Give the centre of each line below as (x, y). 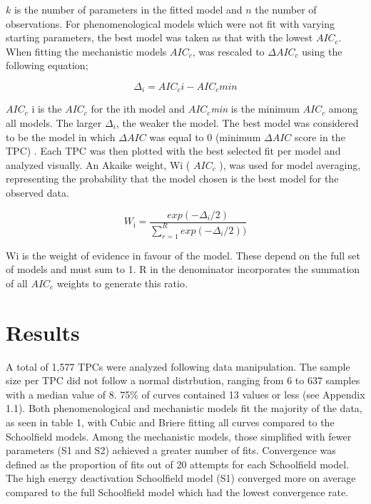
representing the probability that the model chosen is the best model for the (172, 179)
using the (322, 51)
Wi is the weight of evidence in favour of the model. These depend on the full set (183, 255)
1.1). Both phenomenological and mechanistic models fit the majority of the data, (184, 408)
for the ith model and (138, 109)
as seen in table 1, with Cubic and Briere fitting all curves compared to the (170, 422)
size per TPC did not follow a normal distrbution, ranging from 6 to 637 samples (183, 380)
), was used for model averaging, (290, 164)
